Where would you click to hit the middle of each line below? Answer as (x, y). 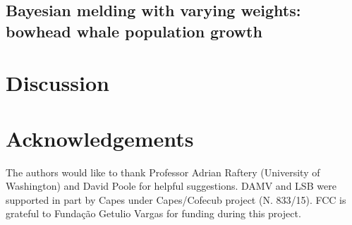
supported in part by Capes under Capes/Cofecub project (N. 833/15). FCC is (176, 199)
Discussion (57, 83)
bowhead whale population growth (134, 31)
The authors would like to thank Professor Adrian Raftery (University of (163, 172)
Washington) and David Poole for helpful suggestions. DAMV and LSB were (171, 186)
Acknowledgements (100, 138)
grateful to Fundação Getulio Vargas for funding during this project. (153, 213)
